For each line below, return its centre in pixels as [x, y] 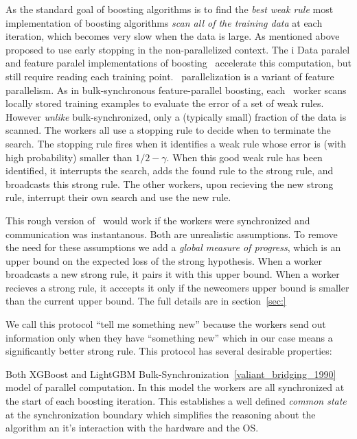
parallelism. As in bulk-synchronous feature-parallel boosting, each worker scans [176, 90]
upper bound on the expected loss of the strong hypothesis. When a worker [164, 260]
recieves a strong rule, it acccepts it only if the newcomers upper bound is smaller [177, 287]
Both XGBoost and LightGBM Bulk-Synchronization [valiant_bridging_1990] [171, 373]
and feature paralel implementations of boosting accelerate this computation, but [178, 63]
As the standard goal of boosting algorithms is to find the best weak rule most [170, 9]
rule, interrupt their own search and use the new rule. [118, 197]
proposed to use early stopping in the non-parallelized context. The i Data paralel [178, 49]
